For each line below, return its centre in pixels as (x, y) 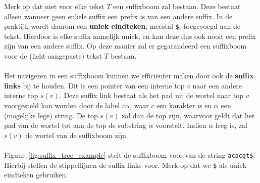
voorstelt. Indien (181, 125)
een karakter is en (184, 105)
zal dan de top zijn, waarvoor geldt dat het (188, 115)
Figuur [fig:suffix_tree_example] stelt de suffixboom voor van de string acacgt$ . (130, 154)
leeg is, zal (231, 125)
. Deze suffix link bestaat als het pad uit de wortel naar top (151, 95)
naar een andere (217, 85)
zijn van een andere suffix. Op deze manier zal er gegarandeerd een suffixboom (125, 46)
